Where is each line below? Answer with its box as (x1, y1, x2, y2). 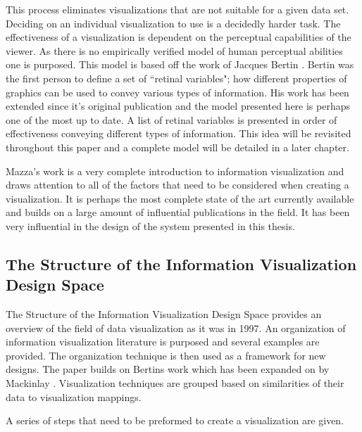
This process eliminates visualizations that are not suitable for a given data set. (6, 2, 349, 16)
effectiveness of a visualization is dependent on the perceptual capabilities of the (6, 30, 351, 44)
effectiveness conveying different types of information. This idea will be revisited (6, 126, 351, 141)
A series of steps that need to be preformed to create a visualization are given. (6, 413, 344, 428)
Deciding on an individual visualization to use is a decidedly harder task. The (6, 15, 341, 30)
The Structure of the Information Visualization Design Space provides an (6, 307, 322, 322)
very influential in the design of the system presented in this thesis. (6, 218, 295, 233)
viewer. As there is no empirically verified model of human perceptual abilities (6, 43, 343, 58)
